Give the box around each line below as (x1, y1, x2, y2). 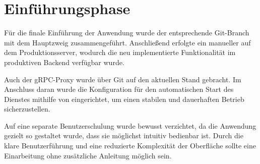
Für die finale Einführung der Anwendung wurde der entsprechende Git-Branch (4, 27, 249, 38)
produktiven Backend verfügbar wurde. (4, 57, 124, 67)
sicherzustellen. (4, 103, 50, 114)
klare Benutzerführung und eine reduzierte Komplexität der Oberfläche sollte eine (4, 140, 256, 151)
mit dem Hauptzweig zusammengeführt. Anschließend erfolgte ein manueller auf (4, 37, 251, 47)
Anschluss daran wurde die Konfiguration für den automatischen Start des (4, 84, 234, 94)
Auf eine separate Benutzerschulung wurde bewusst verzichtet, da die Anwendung (4, 120, 256, 131)
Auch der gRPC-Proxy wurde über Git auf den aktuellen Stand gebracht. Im (4, 74, 241, 84)
